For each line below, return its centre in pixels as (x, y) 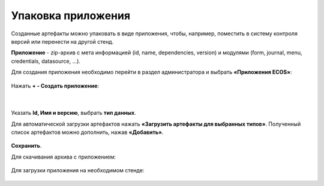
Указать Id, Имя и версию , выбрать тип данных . (73, 113)
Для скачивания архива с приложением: (64, 157)
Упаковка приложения (71, 16)
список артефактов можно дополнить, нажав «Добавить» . (87, 132)
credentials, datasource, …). (46, 61)
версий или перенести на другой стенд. (62, 41)
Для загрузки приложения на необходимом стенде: (78, 170)
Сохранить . (26, 146)
